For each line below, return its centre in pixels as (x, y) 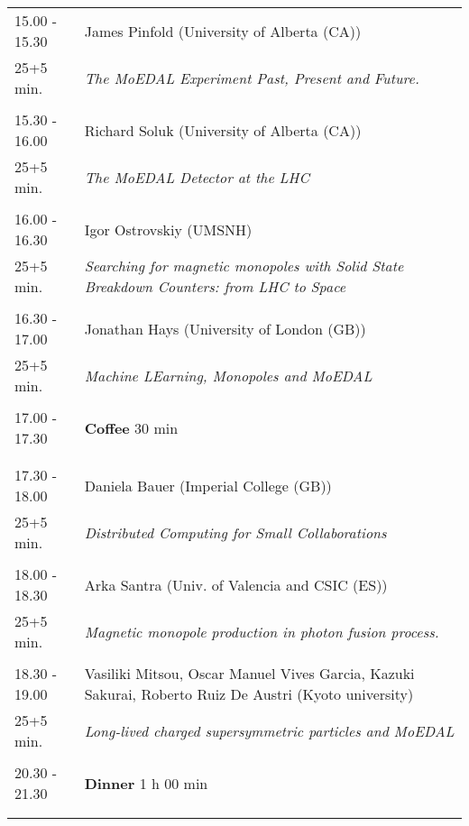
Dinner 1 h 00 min (146, 783)
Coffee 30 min (131, 427)
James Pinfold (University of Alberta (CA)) (223, 31)
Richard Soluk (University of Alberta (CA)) (223, 130)
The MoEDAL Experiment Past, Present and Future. (252, 78)
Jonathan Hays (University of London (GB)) (225, 328)
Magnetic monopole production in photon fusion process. (262, 631)
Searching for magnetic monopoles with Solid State (244, 266)
